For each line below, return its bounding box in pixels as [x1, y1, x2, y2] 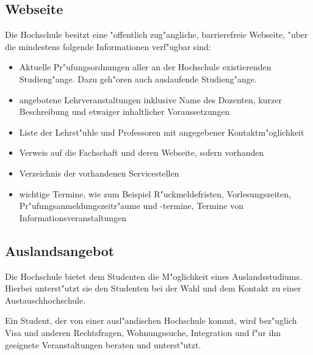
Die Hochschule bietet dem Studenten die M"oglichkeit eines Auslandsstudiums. [5, 269, 302, 282]
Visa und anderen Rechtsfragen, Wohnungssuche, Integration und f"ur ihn [5, 326, 281, 339]
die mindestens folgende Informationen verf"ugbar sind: [5, 40, 211, 53]
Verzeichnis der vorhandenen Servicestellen [19, 166, 179, 179]
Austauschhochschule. [5, 293, 86, 306]
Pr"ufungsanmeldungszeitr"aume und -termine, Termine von [19, 199, 244, 212]
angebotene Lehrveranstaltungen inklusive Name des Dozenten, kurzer [19, 93, 282, 106]
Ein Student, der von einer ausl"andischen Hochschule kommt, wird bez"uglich [5, 314, 297, 327]
